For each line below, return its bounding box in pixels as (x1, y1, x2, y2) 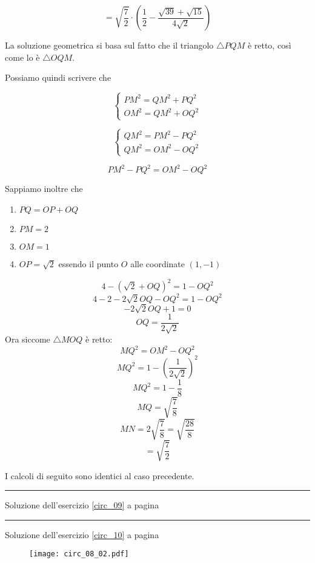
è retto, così (247, 39, 291, 51)
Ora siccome (5, 333, 50, 346)
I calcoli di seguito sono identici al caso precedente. (5, 469, 194, 482)
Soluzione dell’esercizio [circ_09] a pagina (5, 499, 159, 511)
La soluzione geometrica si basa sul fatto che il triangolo (5, 39, 214, 51)
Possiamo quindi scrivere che (5, 71, 111, 84)
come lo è (5, 50, 40, 63)
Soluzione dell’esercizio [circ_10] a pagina (5, 528, 159, 541)
